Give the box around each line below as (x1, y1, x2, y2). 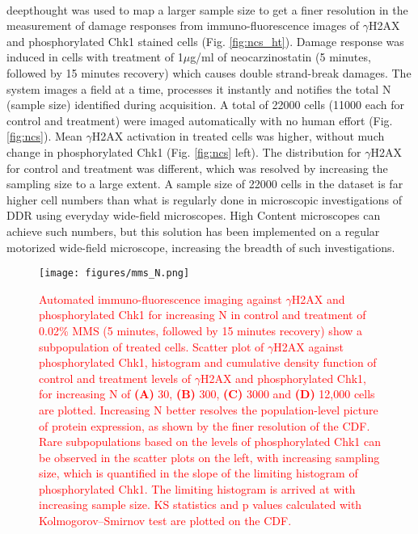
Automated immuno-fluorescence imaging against (39, 290, 282, 307)
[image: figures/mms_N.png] (39, 267, 190, 280)
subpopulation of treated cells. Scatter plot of (39, 338, 264, 355)
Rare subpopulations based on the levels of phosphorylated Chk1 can (39, 433, 382, 450)
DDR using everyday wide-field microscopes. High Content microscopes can (6, 207, 381, 224)
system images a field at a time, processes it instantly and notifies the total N (6, 80, 391, 97)
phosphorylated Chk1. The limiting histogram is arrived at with (39, 480, 356, 497)
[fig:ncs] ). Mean (6, 128, 82, 145)
